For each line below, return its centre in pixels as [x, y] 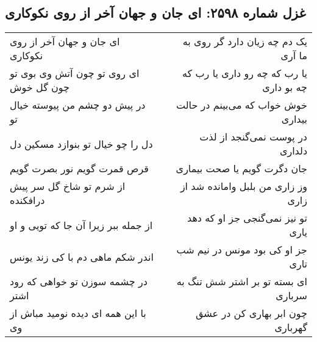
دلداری [293, 151]
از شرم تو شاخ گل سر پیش [68, 186]
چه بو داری [285, 87]
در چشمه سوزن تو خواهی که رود [79, 282]
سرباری [291, 296]
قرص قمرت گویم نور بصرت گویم [79, 169]
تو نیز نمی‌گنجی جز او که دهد [247, 218]
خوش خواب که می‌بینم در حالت [241, 105]
